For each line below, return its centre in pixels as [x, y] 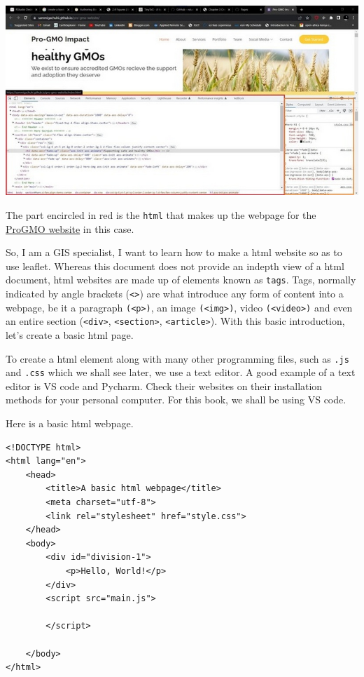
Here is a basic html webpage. [70, 423]
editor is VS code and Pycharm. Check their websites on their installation [164, 386]
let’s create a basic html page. [70, 334]
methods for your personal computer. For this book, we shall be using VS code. [176, 400]
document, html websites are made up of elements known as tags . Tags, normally [181, 280]
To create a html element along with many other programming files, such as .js [177, 358]
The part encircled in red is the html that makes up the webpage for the [161, 214]
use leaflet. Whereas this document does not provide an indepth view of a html [175, 266]
